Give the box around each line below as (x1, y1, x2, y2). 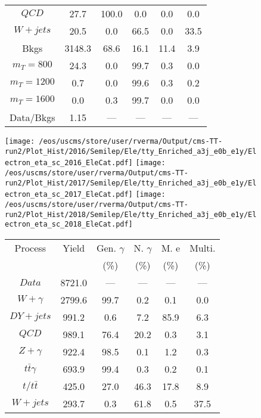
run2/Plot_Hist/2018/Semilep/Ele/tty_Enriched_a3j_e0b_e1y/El (5, 210, 257, 219)
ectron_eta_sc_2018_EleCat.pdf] (5, 220, 133, 229)
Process (14, 240, 46, 255)
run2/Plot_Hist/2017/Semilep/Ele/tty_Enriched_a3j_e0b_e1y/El (5, 178, 257, 187)
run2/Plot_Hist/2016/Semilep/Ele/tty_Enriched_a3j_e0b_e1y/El (5, 147, 257, 156)
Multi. (189, 240, 216, 255)
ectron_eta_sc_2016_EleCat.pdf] (5, 159, 133, 168)
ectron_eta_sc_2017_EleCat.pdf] (5, 190, 133, 199)
